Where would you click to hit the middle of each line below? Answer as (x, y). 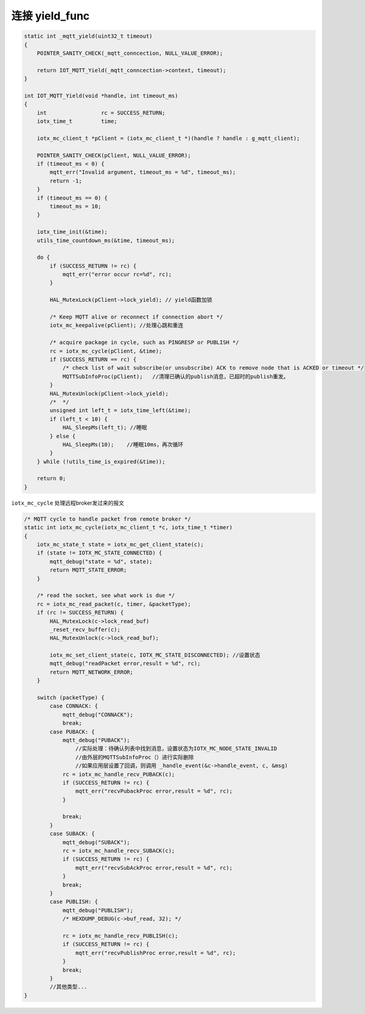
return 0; (51, 478)
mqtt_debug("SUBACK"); (96, 842)
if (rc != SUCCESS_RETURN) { (80, 613)
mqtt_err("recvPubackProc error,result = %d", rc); (154, 791)
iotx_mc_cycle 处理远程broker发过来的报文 (68, 503)
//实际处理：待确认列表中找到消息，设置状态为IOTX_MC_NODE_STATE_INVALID (176, 749)
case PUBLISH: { (74, 902)
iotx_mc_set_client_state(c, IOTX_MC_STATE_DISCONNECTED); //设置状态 (155, 655)
